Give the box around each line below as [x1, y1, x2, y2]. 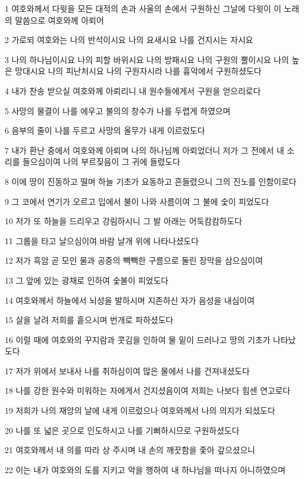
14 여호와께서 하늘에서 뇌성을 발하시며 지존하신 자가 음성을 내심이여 [5, 294, 255, 306]
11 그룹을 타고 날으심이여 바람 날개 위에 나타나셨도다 [5, 234, 199, 247]
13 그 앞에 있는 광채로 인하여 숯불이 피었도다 [5, 274, 169, 286]
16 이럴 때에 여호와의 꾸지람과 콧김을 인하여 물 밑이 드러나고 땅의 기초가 [5, 333, 270, 345]
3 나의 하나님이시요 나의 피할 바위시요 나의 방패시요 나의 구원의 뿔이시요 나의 [5, 53, 289, 65]
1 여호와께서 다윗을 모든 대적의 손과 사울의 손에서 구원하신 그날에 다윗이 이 [5, 2, 282, 14]
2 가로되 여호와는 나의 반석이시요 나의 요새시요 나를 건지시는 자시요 [5, 34, 253, 46]
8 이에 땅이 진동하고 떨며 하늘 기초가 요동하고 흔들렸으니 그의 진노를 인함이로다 [5, 175, 297, 187]
